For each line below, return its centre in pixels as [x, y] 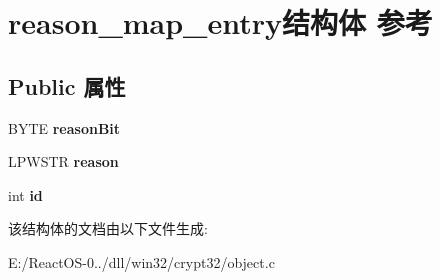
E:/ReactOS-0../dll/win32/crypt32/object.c [141, 261]
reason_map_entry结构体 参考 [220, 22]
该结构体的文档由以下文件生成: [108, 228]
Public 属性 [67, 85]
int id [25, 194]
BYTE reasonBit [64, 127]
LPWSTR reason [63, 161]
